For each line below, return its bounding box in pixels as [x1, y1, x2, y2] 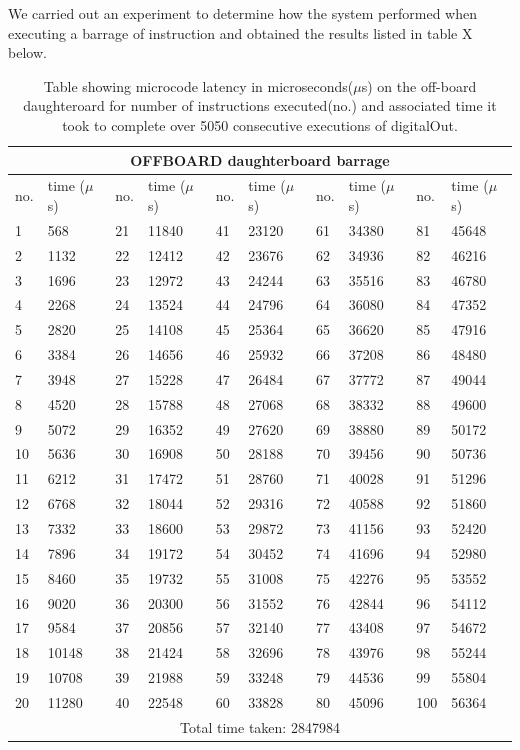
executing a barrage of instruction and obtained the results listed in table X [8, 22, 473, 43]
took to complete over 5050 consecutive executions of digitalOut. [62, 114, 458, 135]
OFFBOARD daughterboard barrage [130, 149, 390, 170]
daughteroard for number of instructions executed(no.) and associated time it [23, 95, 497, 116]
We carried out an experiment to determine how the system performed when [8, 3, 477, 23]
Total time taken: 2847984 [180, 716, 340, 737]
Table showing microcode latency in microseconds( [43, 75, 354, 96]
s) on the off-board [361, 75, 477, 96]
